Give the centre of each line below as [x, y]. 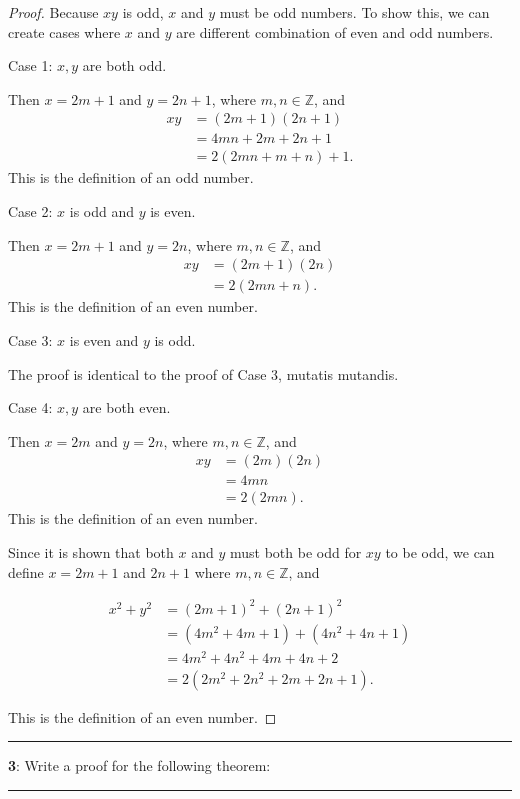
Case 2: [30, 211]
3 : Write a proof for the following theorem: [139, 765]
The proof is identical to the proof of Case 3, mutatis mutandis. [203, 373]
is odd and [101, 211]
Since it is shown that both [91, 551]
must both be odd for [295, 551]
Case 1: [30, 65]
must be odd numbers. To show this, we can [354, 12]
